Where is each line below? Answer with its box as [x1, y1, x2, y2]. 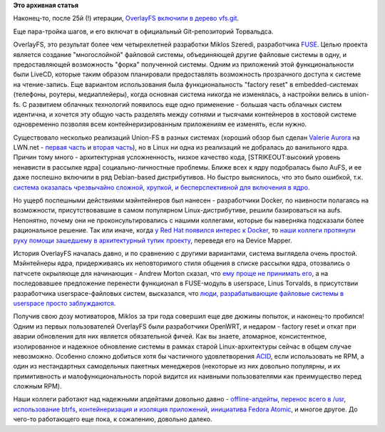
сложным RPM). [13, 382, 62, 391]
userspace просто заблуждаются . [13, 299, 116, 307]
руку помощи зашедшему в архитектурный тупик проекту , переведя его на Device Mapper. [13, 236, 292, 245]
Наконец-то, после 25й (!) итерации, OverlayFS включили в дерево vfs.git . [13, 14, 239, 23]
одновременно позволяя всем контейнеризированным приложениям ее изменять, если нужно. [13, 120, 307, 128]
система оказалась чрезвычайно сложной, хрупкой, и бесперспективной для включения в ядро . [13, 182, 310, 192]
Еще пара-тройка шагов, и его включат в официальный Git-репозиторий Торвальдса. [13, 27, 274, 36]
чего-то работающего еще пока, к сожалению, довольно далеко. [13, 415, 212, 423]
